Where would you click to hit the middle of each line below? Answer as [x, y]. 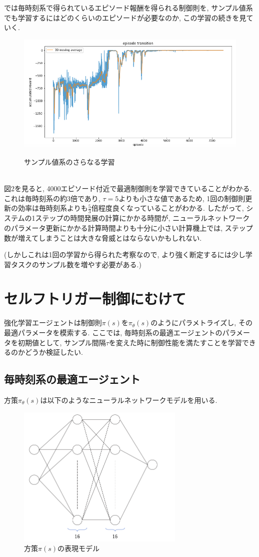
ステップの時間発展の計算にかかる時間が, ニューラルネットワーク [142, 218]
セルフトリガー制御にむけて [95, 299]
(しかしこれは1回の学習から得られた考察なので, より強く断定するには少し [125, 254]
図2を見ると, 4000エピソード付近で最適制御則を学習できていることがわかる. [128, 188]
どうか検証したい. [54, 352]
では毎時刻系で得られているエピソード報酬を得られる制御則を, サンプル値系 [128, 8]
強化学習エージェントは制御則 [53, 323]
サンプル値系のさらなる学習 [69, 162]
